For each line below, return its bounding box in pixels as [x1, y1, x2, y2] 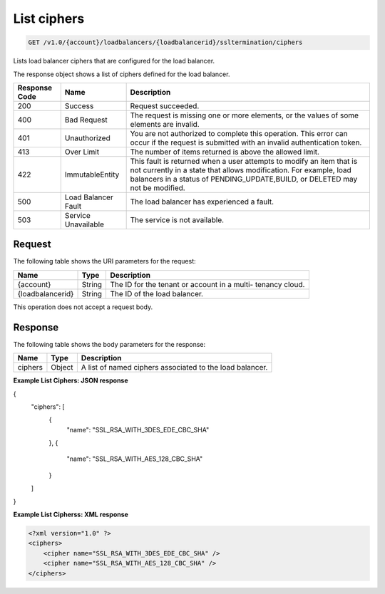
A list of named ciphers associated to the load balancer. [81, 363, 268, 372]
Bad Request [64, 115, 108, 125]
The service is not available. [130, 214, 225, 224]
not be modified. [130, 182, 185, 192]
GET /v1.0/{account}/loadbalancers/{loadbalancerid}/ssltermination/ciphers [28, 38, 303, 46]
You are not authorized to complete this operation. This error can [130, 128, 348, 138]
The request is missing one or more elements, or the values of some [130, 110, 359, 120]
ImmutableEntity [64, 170, 120, 179]
